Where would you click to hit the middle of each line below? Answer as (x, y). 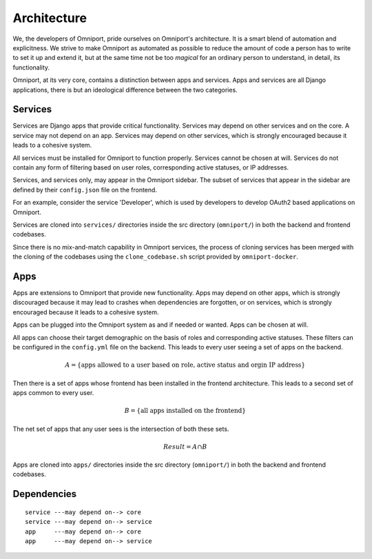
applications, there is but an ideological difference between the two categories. (125, 90)
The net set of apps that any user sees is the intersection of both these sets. (121, 429)
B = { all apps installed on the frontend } (185, 411)
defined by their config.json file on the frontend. (85, 190)
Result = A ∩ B (185, 447)
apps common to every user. (53, 392)
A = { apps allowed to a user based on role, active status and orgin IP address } (185, 365)
